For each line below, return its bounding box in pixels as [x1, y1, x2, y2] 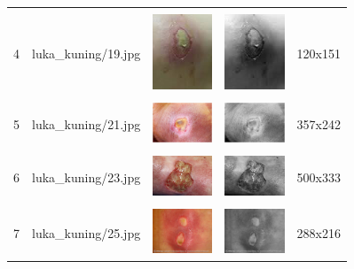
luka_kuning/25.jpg [32, 223, 141, 242]
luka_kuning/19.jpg [32, 43, 141, 62]
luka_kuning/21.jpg [32, 114, 141, 133]
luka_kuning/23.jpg [32, 168, 141, 187]
